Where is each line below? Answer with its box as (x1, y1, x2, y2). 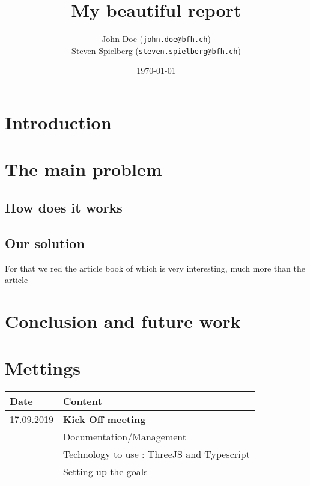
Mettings (5, 356, 81, 380)
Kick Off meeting (62, 412, 146, 427)
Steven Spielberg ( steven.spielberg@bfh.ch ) (71, 44, 241, 56)
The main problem (5, 157, 162, 181)
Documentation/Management (62, 430, 187, 444)
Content (62, 394, 102, 409)
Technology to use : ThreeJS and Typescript (62, 447, 250, 461)
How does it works (5, 198, 123, 216)
